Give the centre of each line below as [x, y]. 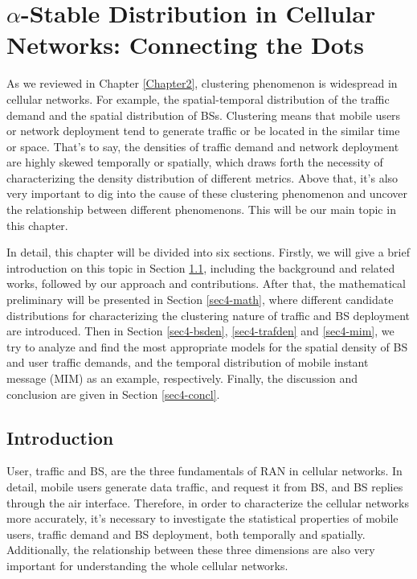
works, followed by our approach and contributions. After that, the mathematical [206, 283]
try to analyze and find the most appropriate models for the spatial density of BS [207, 346]
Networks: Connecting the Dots [185, 45]
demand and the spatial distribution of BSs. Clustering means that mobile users [204, 115]
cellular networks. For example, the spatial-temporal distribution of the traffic [198, 99]
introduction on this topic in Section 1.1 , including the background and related [201, 267]
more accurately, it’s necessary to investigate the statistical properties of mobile [202, 518]
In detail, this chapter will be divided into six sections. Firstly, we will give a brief [208, 252]
